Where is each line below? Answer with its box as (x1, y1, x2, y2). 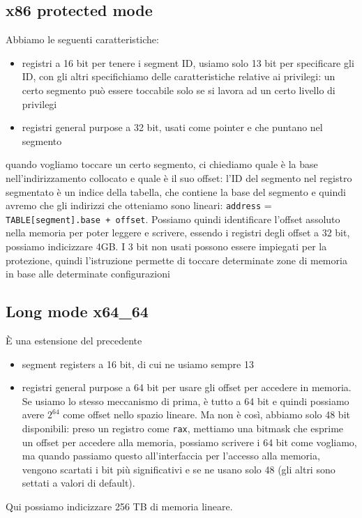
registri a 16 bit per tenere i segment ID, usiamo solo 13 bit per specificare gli (22, 55, 354, 70)
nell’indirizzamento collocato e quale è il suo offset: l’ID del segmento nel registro (6, 170, 352, 185)
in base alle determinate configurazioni (6, 266, 170, 281)
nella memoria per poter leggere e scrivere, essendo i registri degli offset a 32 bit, (6, 225, 350, 240)
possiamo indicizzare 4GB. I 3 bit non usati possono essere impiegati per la (6, 239, 327, 254)
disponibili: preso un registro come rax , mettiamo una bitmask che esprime (22, 421, 344, 435)
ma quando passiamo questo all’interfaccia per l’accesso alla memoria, (22, 448, 320, 463)
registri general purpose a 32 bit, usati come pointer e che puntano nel (22, 120, 323, 135)
